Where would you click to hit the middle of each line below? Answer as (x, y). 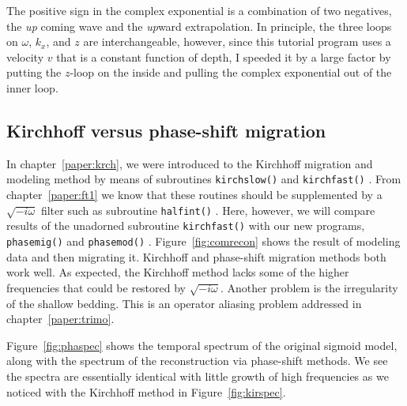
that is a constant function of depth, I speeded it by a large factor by (224, 56)
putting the (34, 72)
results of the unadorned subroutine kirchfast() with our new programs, (186, 226)
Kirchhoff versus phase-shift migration (166, 130)
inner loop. (32, 87)
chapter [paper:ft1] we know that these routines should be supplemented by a (194, 195)
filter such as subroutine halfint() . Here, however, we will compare (208, 210)
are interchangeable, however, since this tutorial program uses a (237, 41)
